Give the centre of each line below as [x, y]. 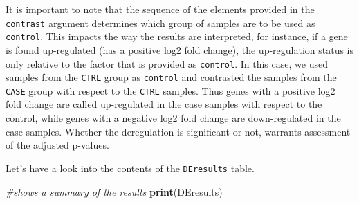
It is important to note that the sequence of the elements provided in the [160, 9]
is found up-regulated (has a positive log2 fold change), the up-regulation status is [180, 49]
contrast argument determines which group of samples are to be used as [160, 22]
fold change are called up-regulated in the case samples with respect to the [164, 104]
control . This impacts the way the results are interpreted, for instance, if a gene [177, 36]
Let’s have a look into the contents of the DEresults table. [130, 168]
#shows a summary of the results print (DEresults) [114, 191]
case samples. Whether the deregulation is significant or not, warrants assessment [178, 131]
